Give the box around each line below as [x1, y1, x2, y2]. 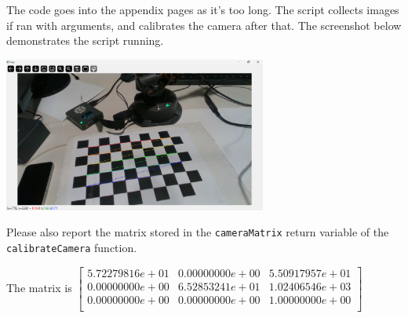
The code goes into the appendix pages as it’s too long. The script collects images [6, 2, 399, 17]
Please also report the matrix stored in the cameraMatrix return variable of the [6, 224, 389, 240]
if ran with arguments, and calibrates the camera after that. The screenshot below [6, 16, 402, 33]
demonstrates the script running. [6, 32, 164, 49]
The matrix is [6, 279, 72, 295]
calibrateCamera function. [6, 239, 137, 256]
